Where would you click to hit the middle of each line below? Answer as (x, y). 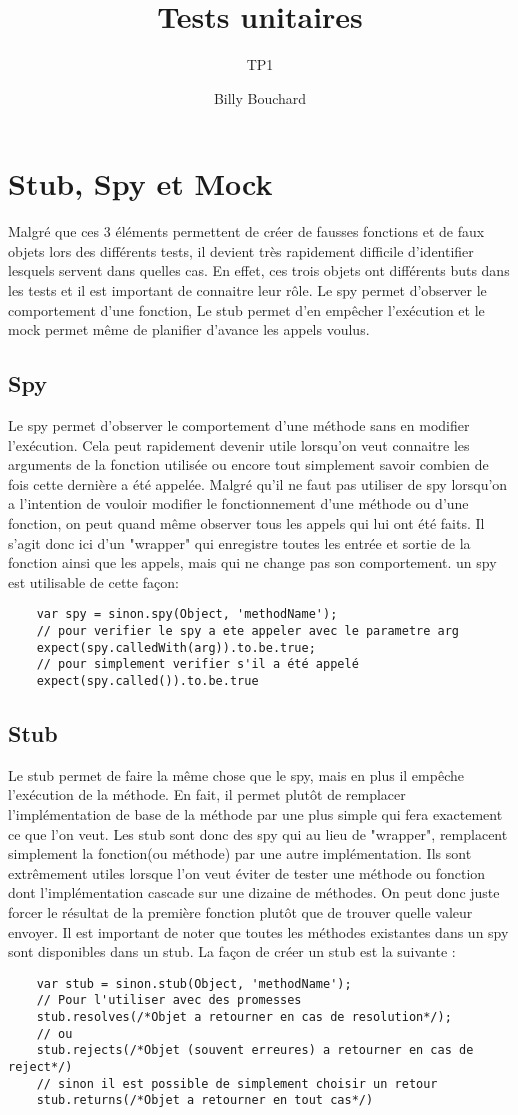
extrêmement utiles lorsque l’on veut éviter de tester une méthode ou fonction (247, 872)
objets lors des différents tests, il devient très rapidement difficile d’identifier (241, 250)
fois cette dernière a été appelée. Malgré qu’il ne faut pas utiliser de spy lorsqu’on (258, 483)
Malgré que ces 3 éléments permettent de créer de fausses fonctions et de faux (246, 231)
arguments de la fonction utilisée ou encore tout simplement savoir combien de (248, 464)
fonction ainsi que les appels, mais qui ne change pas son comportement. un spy (252, 562)
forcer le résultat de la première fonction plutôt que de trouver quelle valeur (240, 912)
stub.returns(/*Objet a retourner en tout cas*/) (205, 1100)
